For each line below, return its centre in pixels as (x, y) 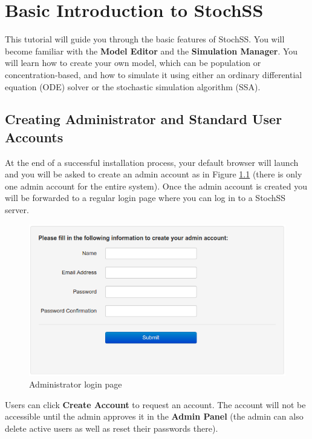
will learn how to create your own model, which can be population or (133, 63)
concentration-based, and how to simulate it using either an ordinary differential (154, 74)
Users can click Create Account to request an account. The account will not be (155, 404)
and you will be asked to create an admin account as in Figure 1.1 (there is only (154, 174)
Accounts (34, 137)
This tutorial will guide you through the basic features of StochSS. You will (145, 39)
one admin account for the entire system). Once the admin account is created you (156, 186)
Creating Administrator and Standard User (144, 119)
